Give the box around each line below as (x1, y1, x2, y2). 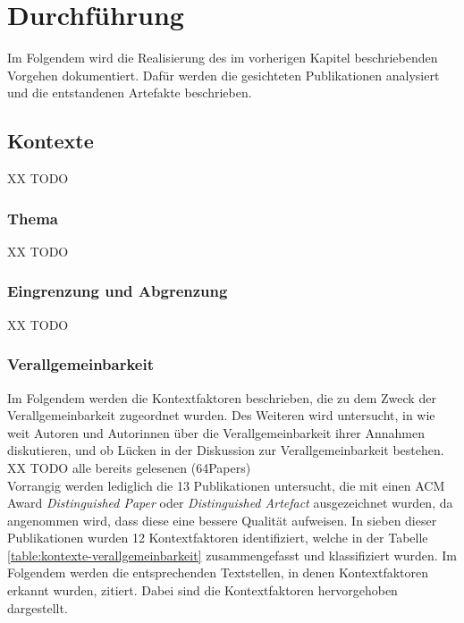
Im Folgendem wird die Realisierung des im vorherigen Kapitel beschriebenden (7, 48, 438, 67)
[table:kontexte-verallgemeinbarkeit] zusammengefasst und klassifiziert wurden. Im (7, 545, 457, 564)
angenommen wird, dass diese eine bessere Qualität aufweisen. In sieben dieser (7, 510, 437, 529)
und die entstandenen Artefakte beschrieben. (7, 83, 252, 102)
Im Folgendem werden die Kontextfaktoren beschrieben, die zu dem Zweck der (7, 388, 436, 407)
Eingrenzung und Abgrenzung (7, 280, 228, 302)
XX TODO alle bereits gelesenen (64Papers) (7, 458, 251, 476)
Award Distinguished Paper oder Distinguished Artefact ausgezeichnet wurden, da (7, 493, 453, 512)
